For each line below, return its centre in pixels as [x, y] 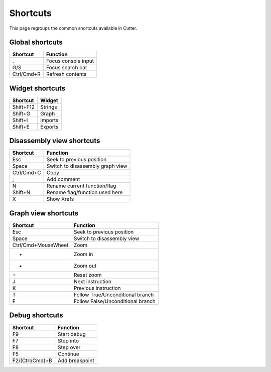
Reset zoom [88, 275]
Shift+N [21, 192]
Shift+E [21, 127]
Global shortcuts [36, 42]
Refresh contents [66, 74]
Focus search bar [67, 68]
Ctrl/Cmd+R [26, 74]
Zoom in [83, 254]
